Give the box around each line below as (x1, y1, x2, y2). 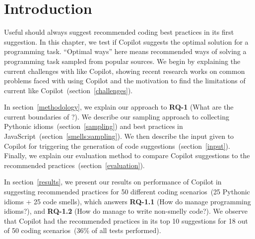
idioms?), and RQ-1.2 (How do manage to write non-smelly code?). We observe (4, 206, 248, 216)
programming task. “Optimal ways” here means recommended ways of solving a (4, 46, 247, 57)
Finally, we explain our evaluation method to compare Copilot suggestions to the (4, 150, 250, 161)
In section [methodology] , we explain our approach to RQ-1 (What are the (4, 102, 234, 112)
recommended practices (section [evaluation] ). (4, 160, 145, 170)
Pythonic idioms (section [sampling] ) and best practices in (4, 121, 183, 131)
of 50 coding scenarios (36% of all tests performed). (4, 225, 161, 236)
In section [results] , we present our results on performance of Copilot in (4, 177, 222, 187)
